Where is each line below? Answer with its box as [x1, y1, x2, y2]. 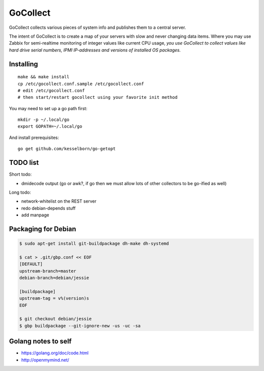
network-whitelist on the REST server [21, 198, 97, 204]
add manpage [21, 212, 49, 218]
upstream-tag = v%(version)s [19, 296, 89, 301]
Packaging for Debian [9, 225, 76, 233]
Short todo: [9, 171, 32, 177]
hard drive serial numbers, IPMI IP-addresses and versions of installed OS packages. [9, 47, 181, 53]
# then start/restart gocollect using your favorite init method [18, 94, 178, 100]
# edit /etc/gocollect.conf [18, 88, 85, 93]
